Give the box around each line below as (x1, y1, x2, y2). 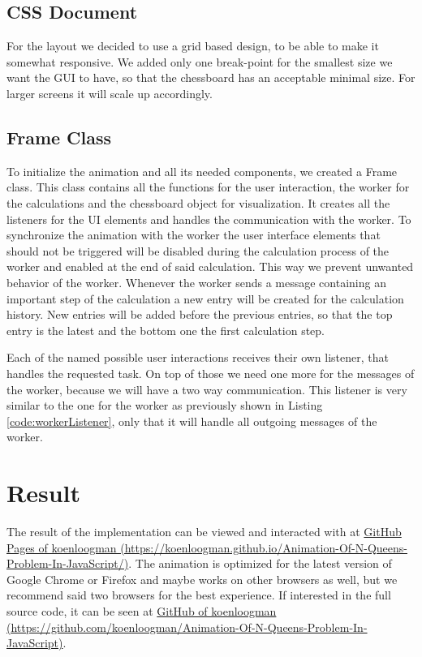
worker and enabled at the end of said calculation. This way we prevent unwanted (6, 258, 414, 275)
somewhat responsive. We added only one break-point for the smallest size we (6, 53, 393, 70)
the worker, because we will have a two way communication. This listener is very (6, 380, 407, 397)
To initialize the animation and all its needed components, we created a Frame (6, 162, 398, 179)
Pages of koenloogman (6, 539, 117, 556)
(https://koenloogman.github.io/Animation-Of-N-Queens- (120, 539, 407, 556)
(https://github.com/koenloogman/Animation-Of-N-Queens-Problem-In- (6, 618, 368, 635)
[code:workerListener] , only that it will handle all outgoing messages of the (6, 412, 377, 429)
